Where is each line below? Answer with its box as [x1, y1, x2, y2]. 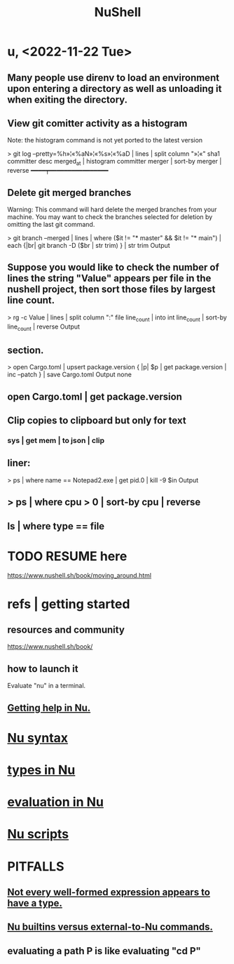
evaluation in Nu [7, 794, 104, 810]
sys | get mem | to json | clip [7, 435, 105, 445]
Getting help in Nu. [7, 701, 91, 713]
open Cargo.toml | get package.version [7, 390, 182, 402]
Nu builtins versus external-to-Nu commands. [7, 921, 214, 933]
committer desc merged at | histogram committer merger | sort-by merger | [7, 157, 222, 167]
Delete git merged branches [7, 187, 132, 199]
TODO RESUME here [7, 548, 128, 564]
